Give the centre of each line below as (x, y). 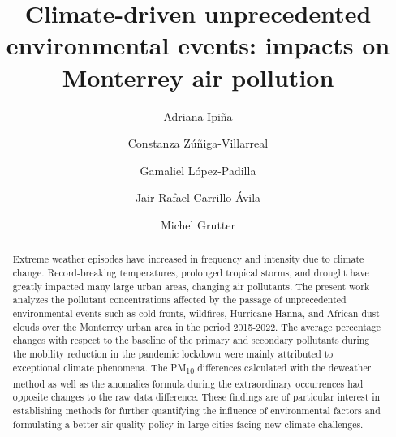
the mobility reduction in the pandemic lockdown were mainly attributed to (173, 353)
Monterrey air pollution (198, 77)
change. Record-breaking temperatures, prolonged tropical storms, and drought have (191, 272)
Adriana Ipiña (198, 116)
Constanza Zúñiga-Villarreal (198, 143)
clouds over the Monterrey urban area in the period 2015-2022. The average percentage (196, 326)
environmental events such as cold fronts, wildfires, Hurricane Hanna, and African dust (196, 313)
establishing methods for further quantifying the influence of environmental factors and (196, 411)
